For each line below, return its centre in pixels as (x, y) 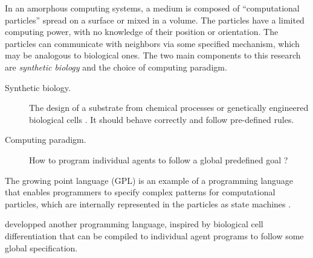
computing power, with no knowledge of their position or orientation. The (142, 32)
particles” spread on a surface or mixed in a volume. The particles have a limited (155, 20)
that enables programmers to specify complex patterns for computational (140, 192)
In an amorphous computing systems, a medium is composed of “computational (152, 8)
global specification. (41, 247)
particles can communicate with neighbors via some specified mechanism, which (152, 43)
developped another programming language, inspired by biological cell (134, 224)
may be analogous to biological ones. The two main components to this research (153, 55)
